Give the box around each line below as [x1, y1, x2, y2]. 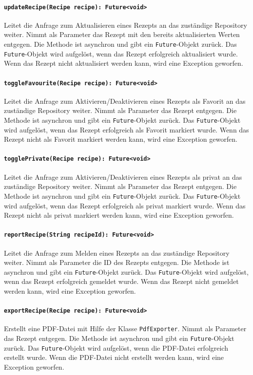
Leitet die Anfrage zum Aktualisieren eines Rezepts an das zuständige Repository [4, 19, 247, 30]
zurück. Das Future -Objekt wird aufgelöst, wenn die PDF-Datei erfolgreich [4, 342, 228, 353]
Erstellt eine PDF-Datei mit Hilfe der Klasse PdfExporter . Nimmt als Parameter [4, 323, 247, 334]
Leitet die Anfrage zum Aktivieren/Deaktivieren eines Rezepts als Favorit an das [4, 95, 246, 106]
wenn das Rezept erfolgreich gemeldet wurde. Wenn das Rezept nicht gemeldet [4, 276, 239, 286]
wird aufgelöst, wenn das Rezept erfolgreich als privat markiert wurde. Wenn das [4, 200, 246, 210]
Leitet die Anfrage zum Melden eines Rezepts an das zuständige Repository [4, 247, 230, 258]
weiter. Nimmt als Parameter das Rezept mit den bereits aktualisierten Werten [4, 29, 240, 39]
